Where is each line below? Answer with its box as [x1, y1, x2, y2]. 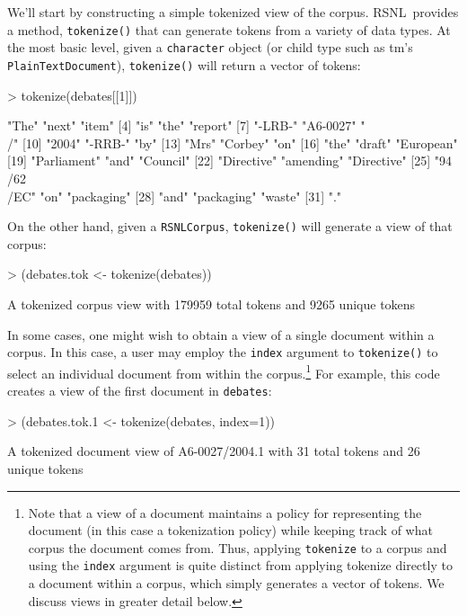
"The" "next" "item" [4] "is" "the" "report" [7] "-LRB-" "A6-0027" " [7, 116, 366, 135]
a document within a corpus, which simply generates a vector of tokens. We [28, 574, 445, 592]
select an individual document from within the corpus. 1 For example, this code [7, 361, 440, 382]
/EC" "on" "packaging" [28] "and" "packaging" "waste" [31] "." [7, 186, 342, 205]
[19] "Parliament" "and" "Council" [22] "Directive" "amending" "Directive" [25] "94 [7, 151, 452, 170]
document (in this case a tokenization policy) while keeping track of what [28, 521, 433, 540]
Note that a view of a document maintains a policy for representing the [28, 503, 422, 522]
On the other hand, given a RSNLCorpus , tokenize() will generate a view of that [7, 217, 453, 236]
